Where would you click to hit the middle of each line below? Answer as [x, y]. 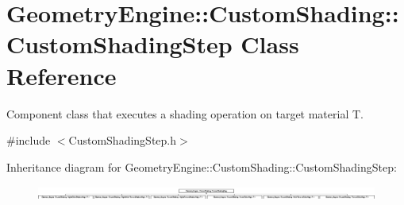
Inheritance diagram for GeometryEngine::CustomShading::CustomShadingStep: [202, 166]
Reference [62, 75]
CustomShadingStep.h [123, 140]
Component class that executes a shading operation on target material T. [185, 113]
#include [29, 140]
